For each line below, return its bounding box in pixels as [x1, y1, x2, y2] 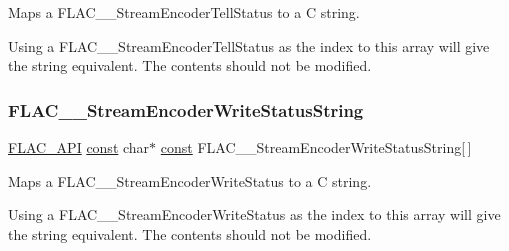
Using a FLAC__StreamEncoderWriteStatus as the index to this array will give [8, 204, 501, 225]
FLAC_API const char [8, 137, 150, 157]
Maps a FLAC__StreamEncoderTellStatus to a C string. [8, 2, 360, 22]
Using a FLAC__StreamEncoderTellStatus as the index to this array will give [8, 35, 490, 56]
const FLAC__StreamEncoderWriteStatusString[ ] [160, 137, 472, 157]
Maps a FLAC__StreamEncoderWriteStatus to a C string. [8, 170, 372, 191]
